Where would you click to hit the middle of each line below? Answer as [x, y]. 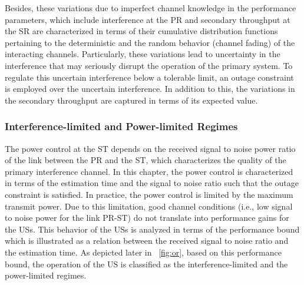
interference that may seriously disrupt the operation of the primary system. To [149, 65]
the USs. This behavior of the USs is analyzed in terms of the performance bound [152, 229]
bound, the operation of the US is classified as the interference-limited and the [146, 264]
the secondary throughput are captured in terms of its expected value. [131, 100]
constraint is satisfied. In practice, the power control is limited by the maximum [149, 194]
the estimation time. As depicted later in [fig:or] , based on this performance [143, 252]
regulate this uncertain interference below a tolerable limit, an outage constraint [149, 77]
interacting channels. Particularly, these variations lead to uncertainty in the [143, 54]
